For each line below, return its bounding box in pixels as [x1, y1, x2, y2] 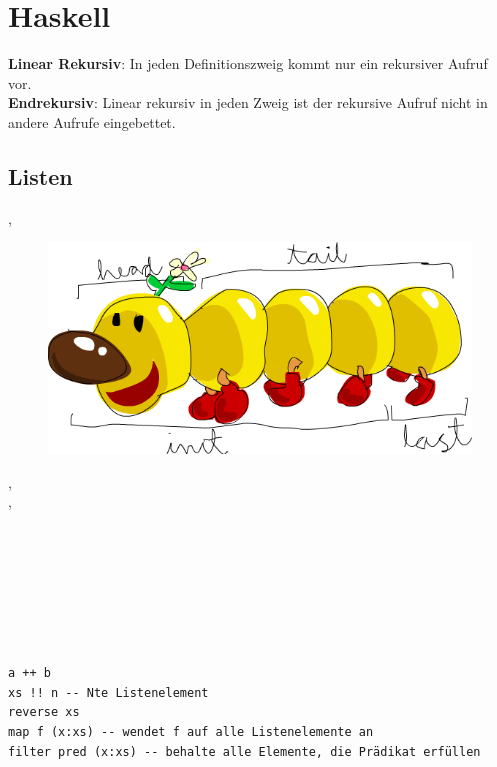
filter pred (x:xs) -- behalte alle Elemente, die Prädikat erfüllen [8, 744, 481, 759]
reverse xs [8, 705, 80, 720]
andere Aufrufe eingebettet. [8, 111, 176, 132]
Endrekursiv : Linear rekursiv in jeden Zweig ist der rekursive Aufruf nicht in [8, 92, 488, 113]
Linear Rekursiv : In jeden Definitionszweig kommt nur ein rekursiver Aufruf [8, 53, 488, 74]
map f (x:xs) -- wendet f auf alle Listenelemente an [8, 725, 374, 740]
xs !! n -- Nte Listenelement [8, 685, 209, 700]
